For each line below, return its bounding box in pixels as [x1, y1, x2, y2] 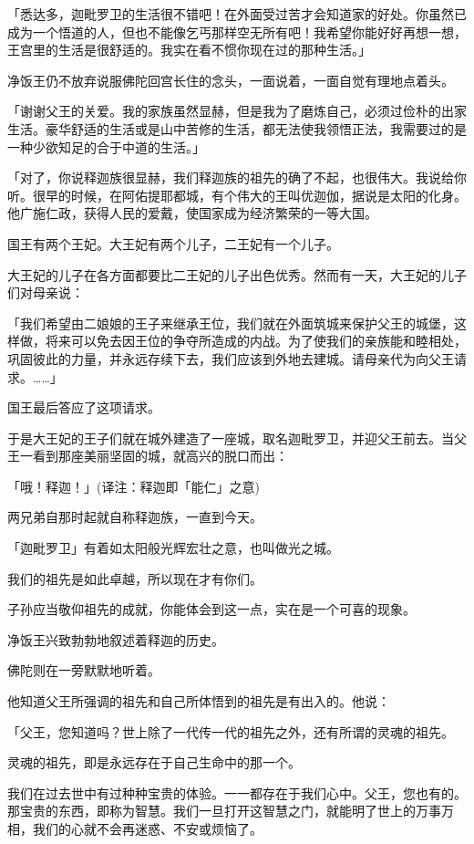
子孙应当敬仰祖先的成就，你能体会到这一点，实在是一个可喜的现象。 [7, 599, 416, 619]
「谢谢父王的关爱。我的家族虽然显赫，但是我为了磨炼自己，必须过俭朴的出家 [7, 101, 467, 120]
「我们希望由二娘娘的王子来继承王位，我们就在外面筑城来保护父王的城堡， [7, 313, 454, 332]
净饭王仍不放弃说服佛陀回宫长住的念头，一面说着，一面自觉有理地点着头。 [7, 70, 454, 89]
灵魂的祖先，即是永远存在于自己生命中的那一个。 [7, 753, 301, 772]
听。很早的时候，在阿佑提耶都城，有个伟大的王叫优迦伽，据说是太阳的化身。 [7, 185, 467, 204]
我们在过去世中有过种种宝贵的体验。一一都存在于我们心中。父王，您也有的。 [7, 783, 467, 802]
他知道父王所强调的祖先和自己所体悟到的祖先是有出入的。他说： [7, 692, 390, 711]
